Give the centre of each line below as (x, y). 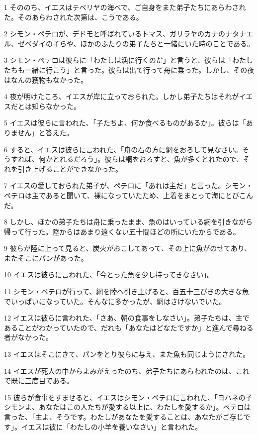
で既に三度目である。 (39, 381)
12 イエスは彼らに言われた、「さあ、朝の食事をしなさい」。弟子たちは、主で (127, 318)
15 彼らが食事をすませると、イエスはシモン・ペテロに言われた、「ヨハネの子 (128, 397)
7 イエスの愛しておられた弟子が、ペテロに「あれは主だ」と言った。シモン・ (129, 185)
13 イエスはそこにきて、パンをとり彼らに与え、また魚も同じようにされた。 (127, 354)
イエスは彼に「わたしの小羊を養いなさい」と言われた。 (112, 426)
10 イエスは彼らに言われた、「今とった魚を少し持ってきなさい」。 (109, 274)
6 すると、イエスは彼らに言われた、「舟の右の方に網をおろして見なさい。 (123, 149)
